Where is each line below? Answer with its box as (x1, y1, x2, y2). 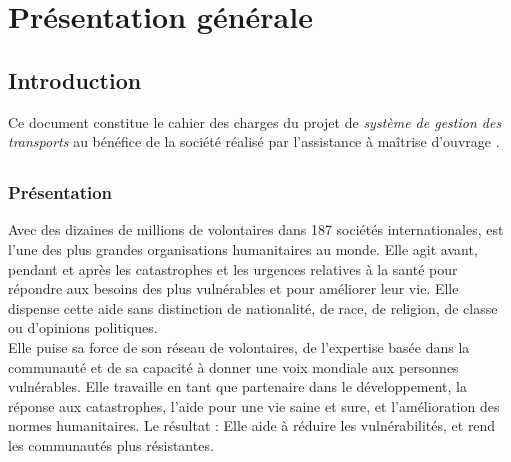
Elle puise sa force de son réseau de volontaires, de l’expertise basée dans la (8, 337, 470, 358)
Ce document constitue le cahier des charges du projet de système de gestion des (8, 111, 502, 132)
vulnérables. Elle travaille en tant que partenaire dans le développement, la (8, 376, 468, 397)
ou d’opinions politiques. (8, 317, 158, 338)
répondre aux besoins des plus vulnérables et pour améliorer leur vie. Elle (8, 278, 459, 299)
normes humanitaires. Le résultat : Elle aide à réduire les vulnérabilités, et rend (8, 415, 496, 436)
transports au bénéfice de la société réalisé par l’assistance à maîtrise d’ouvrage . (8, 131, 500, 152)
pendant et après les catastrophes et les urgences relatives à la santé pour (8, 258, 458, 279)
